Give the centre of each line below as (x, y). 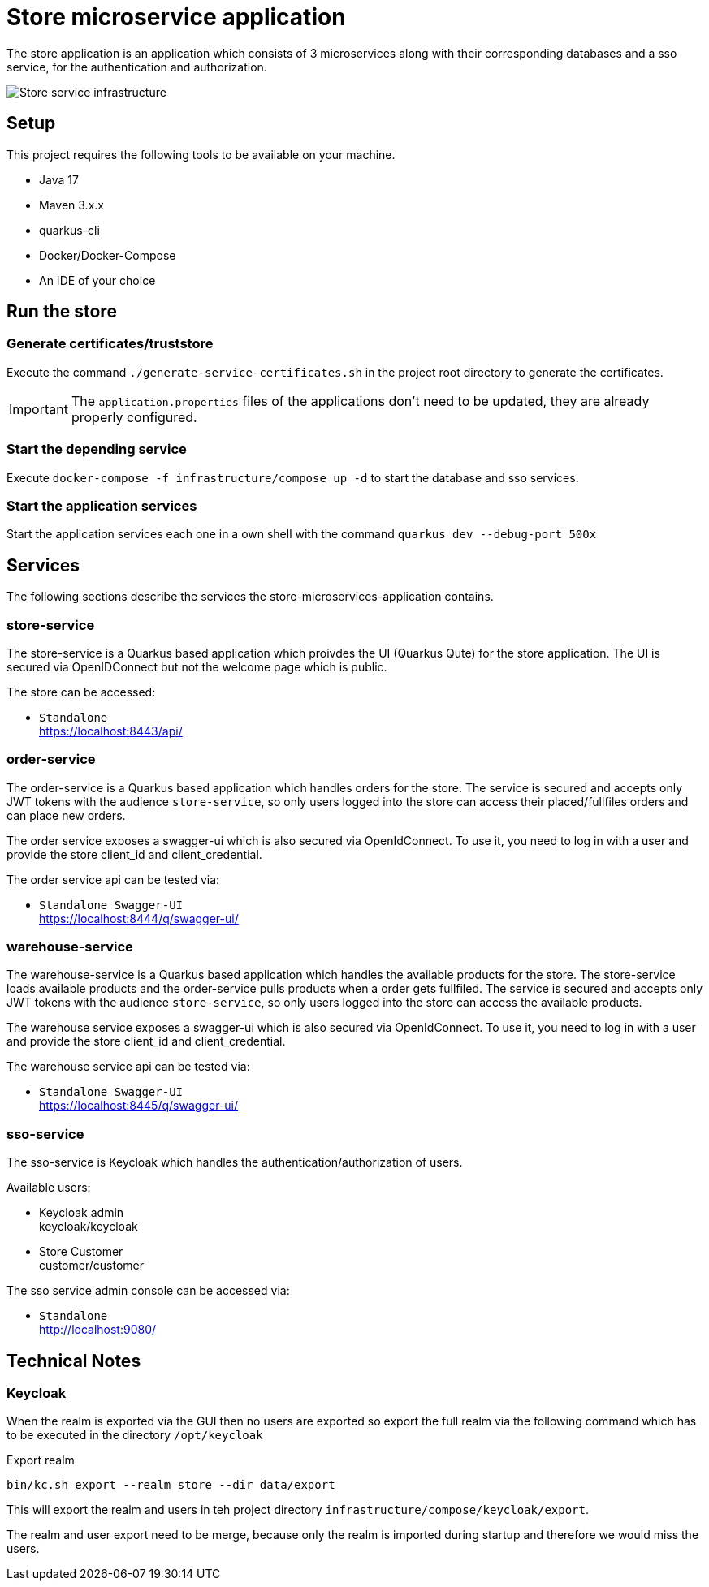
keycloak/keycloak (89, 1227)
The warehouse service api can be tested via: (128, 1067)
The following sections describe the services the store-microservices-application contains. (250, 597)
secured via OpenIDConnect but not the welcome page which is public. (197, 666)
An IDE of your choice (97, 280)
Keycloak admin (82, 1213)
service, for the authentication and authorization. (137, 67)
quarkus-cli (69, 230)
